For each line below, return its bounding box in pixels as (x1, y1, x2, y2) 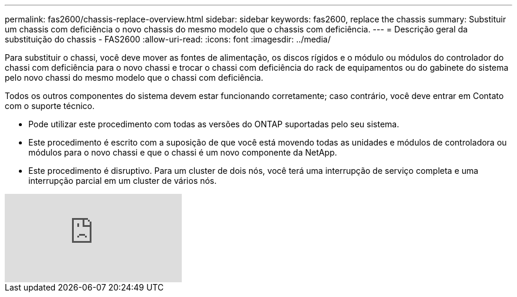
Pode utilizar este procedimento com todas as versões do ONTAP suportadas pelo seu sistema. (28, 119, 400, 129)
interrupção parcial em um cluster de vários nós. (28, 176, 217, 186)
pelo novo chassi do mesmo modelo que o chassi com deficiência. (5, 72, 263, 82)
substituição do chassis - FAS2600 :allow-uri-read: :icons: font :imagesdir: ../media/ (5, 34, 331, 44)
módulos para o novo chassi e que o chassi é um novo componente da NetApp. (28, 147, 338, 157)
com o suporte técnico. (5, 101, 95, 111)
